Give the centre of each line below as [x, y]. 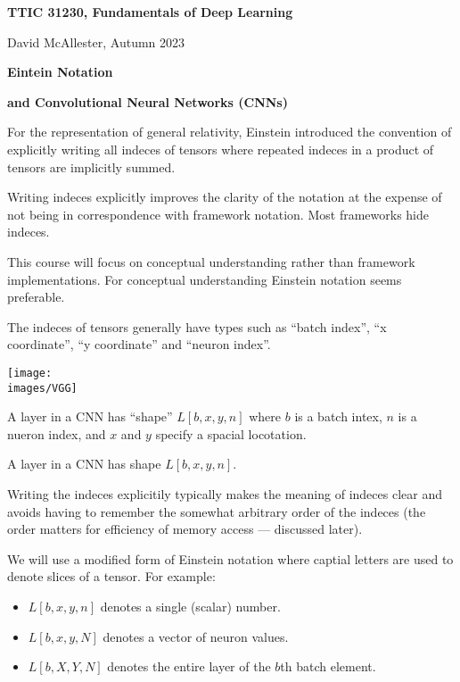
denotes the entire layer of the [189, 666]
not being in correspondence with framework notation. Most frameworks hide [218, 214]
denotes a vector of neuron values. [196, 636]
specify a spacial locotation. [231, 433]
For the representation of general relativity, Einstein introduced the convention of [230, 132]
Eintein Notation [60, 72]
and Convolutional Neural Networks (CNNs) [148, 101]
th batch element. [328, 666]
